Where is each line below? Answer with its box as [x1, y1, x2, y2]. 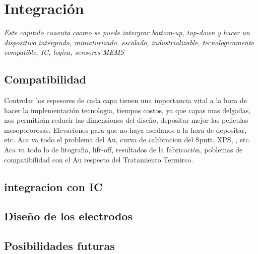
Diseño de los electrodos [4, 208, 133, 224]
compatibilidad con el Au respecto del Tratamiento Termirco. [4, 154, 193, 164]
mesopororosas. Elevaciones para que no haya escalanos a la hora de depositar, [4, 124, 247, 135]
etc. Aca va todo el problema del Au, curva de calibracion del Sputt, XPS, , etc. [4, 134, 251, 145]
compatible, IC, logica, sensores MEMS [4, 47, 124, 57]
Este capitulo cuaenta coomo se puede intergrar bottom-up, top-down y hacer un [4, 27, 250, 38]
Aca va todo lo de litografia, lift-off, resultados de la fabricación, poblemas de [4, 144, 243, 155]
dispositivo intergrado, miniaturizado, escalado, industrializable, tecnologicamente [4, 37, 254, 47]
